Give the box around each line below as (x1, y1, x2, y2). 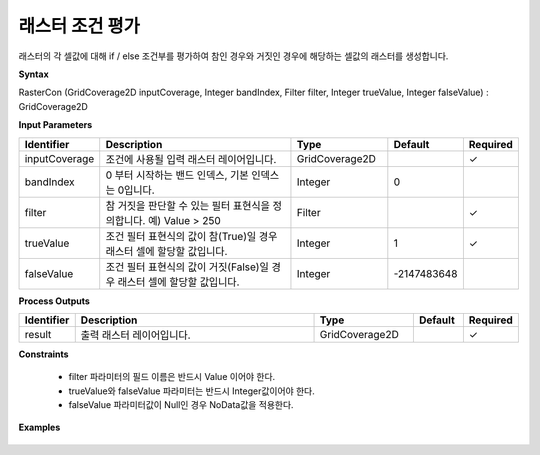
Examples (18, 421, 61, 434)
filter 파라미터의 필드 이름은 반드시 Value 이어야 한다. (68, 371, 276, 383)
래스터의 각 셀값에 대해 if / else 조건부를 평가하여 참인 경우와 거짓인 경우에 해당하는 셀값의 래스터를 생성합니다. (18, 50, 449, 62)
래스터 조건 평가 (18, 15, 140, 37)
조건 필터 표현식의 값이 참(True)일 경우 (105, 229, 278, 243)
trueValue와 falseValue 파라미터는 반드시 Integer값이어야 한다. (68, 385, 315, 397)
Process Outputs (18, 295, 90, 307)
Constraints (18, 348, 69, 360)
